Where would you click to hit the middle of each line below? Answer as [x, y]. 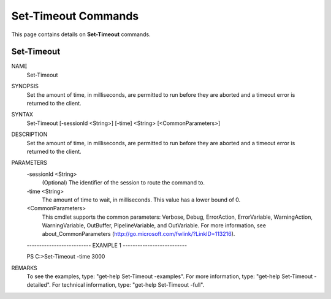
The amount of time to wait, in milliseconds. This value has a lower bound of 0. [141, 200]
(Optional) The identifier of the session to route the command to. [124, 183]
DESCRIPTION [29, 134]
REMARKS [24, 268]
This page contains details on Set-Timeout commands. [81, 34]
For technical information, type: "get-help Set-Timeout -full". [128, 285]
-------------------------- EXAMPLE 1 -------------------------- [107, 245]
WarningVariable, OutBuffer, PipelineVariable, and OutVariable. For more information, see [154, 225]
